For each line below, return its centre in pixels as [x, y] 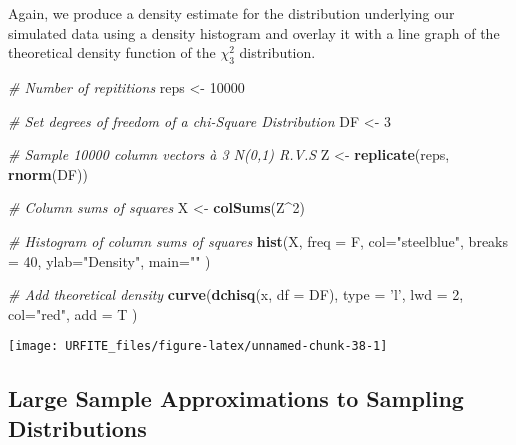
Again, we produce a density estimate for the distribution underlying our [231, 13]
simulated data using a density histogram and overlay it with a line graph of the [254, 32]
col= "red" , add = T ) [73, 313]
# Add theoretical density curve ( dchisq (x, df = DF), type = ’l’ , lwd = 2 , [236, 294]
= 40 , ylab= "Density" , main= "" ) [109, 260]
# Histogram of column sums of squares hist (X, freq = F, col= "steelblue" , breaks [258, 240]
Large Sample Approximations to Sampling [236, 398]
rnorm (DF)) [48, 173]
